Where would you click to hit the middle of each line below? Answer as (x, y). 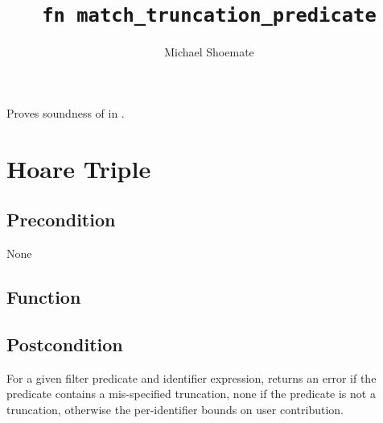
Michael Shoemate (209, 52)
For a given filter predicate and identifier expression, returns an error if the (191, 377)
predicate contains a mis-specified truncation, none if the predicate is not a (191, 394)
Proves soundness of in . (66, 112)
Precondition (61, 220)
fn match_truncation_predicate (209, 16)
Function (44, 297)
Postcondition (65, 344)
